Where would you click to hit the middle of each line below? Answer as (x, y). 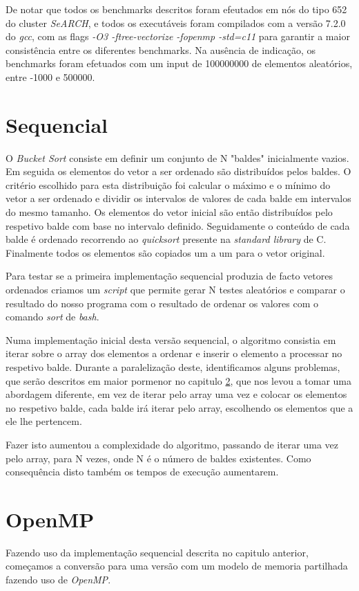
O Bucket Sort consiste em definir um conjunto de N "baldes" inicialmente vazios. (177, 157)
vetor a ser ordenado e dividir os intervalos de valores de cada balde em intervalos (178, 198)
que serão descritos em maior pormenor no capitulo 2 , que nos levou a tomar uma (179, 380)
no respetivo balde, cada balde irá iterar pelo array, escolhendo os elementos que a (179, 407)
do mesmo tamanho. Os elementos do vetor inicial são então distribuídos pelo (169, 212)
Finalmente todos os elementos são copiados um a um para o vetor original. (165, 252)
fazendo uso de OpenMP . (58, 580)
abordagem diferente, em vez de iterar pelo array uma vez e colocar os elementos (176, 394)
